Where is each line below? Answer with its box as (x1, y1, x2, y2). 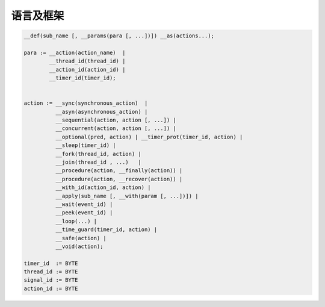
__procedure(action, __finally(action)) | (55, 167, 183, 174)
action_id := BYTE (23, 285, 78, 292)
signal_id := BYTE (23, 277, 78, 284)
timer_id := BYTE (23, 259, 78, 267)
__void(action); (55, 243, 104, 250)
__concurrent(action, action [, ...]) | (55, 125, 177, 132)
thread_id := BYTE (23, 268, 78, 275)
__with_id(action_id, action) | (55, 184, 151, 191)
